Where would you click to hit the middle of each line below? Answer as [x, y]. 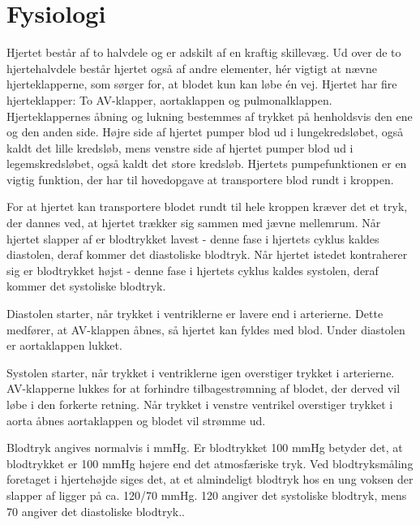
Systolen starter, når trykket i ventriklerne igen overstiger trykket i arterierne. [201, 372]
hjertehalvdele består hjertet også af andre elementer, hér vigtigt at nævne [192, 68]
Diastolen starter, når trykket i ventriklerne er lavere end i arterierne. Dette [195, 314]
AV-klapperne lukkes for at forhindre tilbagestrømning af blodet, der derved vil [204, 388]
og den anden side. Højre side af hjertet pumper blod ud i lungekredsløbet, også [205, 132]
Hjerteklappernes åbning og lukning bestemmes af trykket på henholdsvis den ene [210, 116]
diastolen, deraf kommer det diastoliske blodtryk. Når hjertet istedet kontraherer [207, 254]
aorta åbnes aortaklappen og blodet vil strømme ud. [136, 420]
